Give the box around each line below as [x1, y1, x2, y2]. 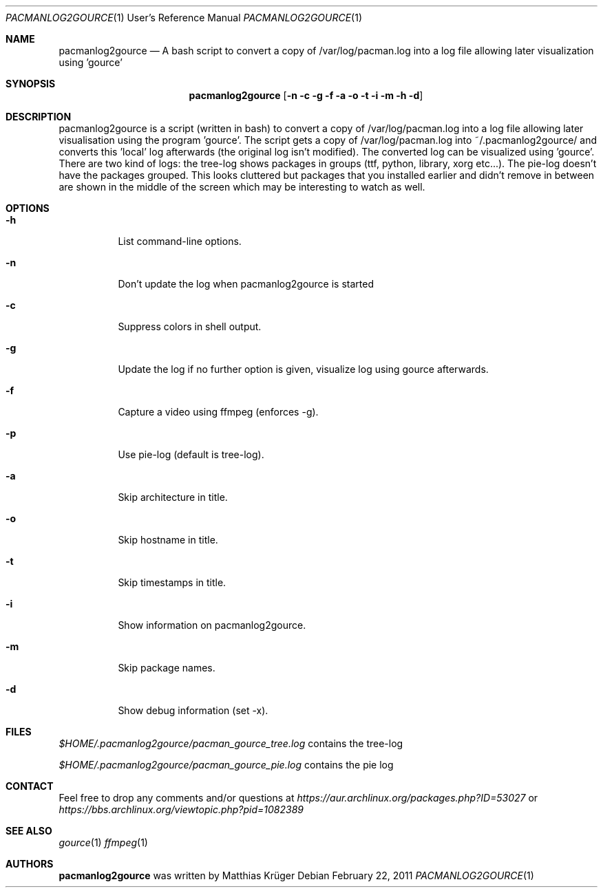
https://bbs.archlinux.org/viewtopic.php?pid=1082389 [59, 804, 304, 815]
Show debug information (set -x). [118, 704, 268, 716]
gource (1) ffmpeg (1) [59, 837, 148, 848]
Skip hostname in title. [118, 534, 218, 546]
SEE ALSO [6, 825, 52, 837]
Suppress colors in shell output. [118, 321, 262, 332]
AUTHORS [6, 858, 54, 870]
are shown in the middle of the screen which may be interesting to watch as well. [59, 181, 425, 193]
